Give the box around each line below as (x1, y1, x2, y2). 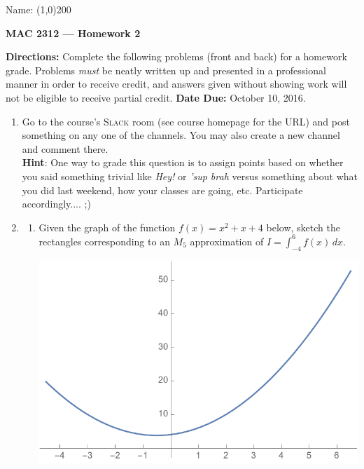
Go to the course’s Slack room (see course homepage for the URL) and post (22, 114, 350, 128)
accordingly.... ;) (22, 196, 91, 211)
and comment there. (22, 141, 108, 156)
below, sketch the (266, 219, 340, 234)
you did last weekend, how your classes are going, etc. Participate (22, 182, 303, 197)
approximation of (190, 233, 264, 248)
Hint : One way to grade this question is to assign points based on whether (22, 155, 344, 170)
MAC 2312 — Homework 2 (6, 25, 141, 40)
